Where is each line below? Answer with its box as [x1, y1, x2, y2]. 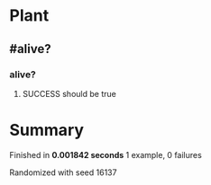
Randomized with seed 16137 [9, 167, 117, 178]
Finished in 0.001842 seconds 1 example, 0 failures [9, 149, 203, 160]
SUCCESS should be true [22, 88, 117, 99]
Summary [9, 120, 84, 140]
